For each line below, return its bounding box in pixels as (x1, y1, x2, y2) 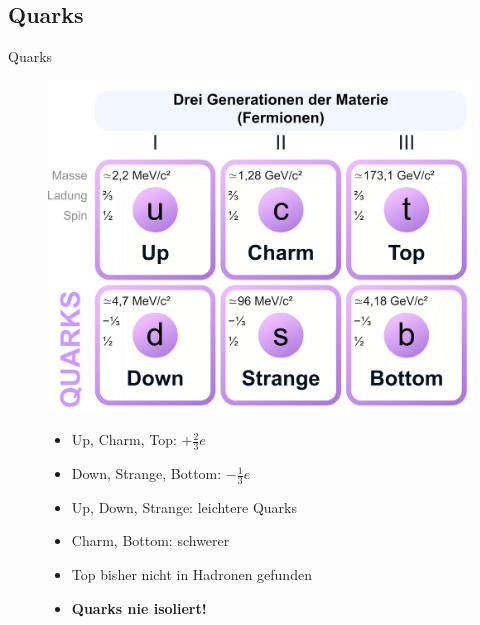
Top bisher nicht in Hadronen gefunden (71, 564, 312, 585)
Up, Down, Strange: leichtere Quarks (71, 496, 297, 517)
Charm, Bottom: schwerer (71, 530, 230, 551)
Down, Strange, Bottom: (71, 463, 222, 484)
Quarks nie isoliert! (71, 597, 207, 618)
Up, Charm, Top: (71, 429, 177, 450)
